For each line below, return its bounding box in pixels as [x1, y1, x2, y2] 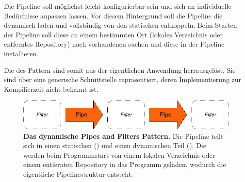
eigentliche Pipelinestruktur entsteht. [23, 168, 133, 179]
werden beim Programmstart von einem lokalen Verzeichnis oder [23, 149, 215, 160]
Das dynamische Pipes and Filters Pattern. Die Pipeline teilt [23, 131, 224, 141]
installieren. [4, 48, 38, 58]
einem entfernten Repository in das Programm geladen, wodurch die [23, 159, 226, 169]
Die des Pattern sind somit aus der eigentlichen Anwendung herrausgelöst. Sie [4, 65, 236, 75]
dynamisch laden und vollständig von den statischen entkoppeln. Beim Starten [4, 20, 237, 30]
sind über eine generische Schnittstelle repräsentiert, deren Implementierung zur [4, 74, 242, 84]
